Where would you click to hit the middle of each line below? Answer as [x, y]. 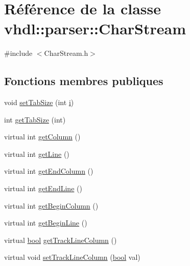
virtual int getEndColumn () [49, 171]
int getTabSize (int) [35, 119]
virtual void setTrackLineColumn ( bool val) [72, 257]
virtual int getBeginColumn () [51, 205]
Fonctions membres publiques [84, 81]
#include [18, 53]
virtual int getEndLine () [43, 188]
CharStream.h [66, 53]
